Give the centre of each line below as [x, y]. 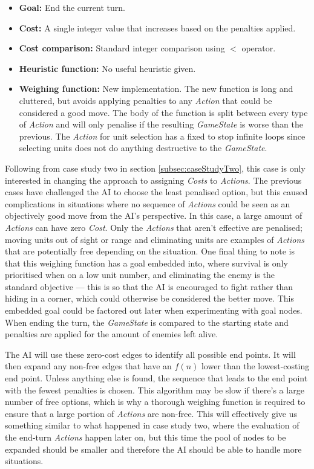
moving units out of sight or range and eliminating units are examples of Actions [155, 239]
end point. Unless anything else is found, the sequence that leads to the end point [156, 378]
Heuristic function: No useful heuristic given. [107, 68]
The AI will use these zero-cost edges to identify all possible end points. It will [150, 354]
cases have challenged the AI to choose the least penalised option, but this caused [156, 192]
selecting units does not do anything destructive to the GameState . [143, 148]
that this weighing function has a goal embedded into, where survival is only [146, 263]
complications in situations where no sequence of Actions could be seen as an [148, 203]
